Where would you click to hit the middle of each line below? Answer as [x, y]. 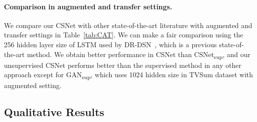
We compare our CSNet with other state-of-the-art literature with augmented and [128, 25]
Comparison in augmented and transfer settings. [88, 6]
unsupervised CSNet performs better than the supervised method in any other [123, 65]
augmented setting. [33, 85]
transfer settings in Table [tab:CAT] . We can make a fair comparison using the [124, 35]
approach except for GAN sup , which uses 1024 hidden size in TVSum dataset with [128, 75]
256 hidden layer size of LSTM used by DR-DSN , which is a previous [110, 44]
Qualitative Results [54, 112]
